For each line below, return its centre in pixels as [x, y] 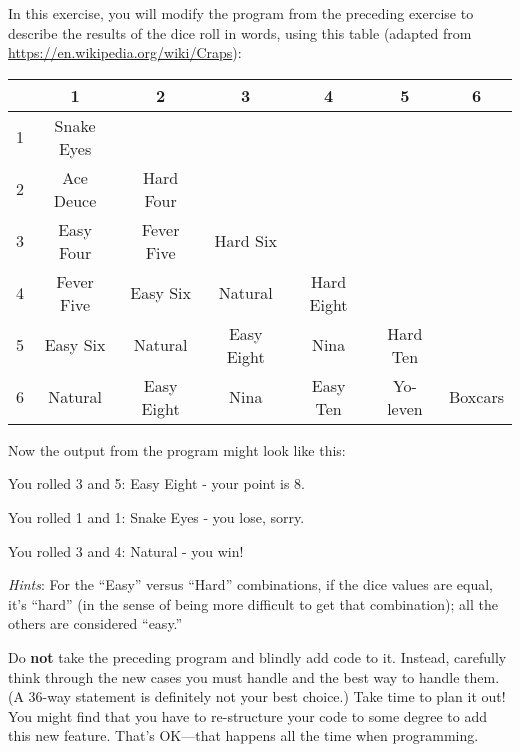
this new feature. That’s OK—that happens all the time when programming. [243, 735]
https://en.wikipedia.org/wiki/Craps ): [125, 52]
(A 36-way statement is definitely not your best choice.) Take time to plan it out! [257, 696]
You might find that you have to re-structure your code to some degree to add [248, 715]
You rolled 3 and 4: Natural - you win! [126, 550]
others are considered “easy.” [95, 623]
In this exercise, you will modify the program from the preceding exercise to [241, 13]
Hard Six [245, 241]
